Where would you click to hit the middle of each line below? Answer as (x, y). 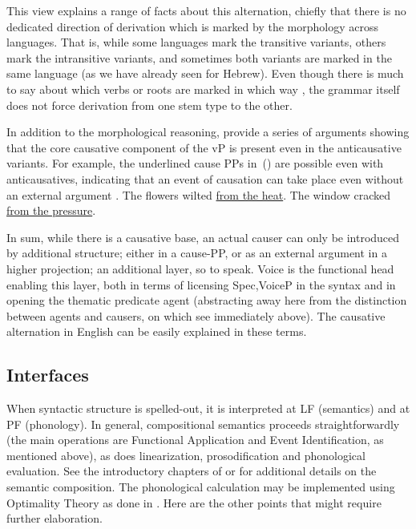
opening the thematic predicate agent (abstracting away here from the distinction (207, 300)
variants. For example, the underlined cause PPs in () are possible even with (195, 163)
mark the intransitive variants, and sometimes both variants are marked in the (199, 57)
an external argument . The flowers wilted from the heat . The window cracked (198, 194)
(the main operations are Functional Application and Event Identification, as (195, 440)
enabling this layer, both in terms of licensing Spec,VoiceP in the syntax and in (201, 284)
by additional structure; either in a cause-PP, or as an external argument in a (197, 253)
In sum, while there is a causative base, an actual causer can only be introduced (203, 237)
